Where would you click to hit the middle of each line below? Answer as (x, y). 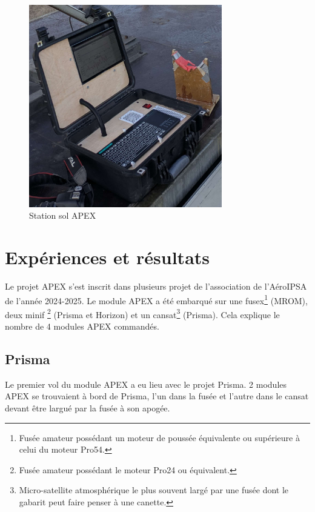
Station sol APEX (63, 215)
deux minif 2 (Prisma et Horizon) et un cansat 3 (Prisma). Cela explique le (142, 313)
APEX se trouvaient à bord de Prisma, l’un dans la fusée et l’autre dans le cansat (157, 396)
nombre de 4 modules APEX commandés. (82, 326)
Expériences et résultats (108, 257)
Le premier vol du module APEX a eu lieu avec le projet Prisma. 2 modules (146, 384)
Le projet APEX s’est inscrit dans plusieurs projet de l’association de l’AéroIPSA (156, 286)
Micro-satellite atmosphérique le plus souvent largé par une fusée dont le (154, 490)
